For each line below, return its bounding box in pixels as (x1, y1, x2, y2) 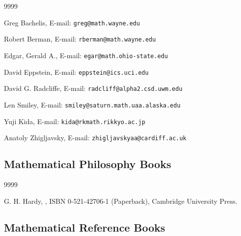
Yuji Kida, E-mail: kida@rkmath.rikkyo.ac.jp (4, 116, 146, 126)
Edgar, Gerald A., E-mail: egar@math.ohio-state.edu (4, 50, 168, 60)
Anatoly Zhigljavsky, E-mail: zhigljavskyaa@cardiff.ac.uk (4, 132, 187, 143)
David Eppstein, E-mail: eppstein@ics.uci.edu (4, 66, 149, 77)
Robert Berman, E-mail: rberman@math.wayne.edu (4, 34, 156, 44)
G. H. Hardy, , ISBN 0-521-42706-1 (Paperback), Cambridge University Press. (4, 195, 238, 206)
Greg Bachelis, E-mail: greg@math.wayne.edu (4, 17, 140, 27)
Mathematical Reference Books (4, 219, 165, 235)
